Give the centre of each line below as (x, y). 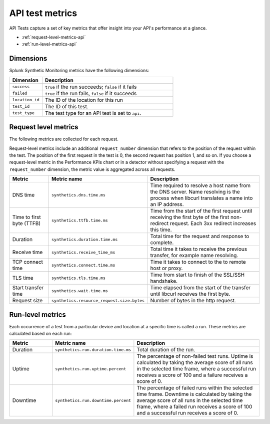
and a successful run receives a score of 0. (187, 413)
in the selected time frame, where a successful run (196, 369)
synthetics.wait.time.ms (80, 291)
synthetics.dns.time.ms (79, 195)
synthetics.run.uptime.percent (91, 369)
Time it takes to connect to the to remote (198, 262)
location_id (26, 100)
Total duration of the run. (166, 350)
